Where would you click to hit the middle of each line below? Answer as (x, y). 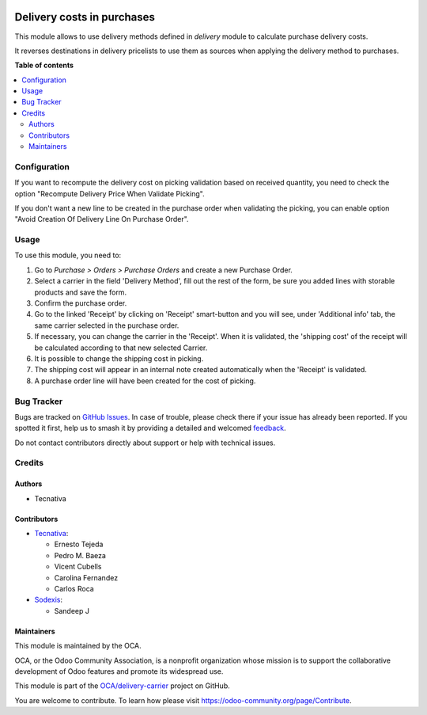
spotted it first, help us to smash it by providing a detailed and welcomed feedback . (150, 428)
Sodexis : (49, 600)
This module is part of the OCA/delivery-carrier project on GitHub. (123, 686)
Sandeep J (72, 610)
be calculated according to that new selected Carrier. (121, 348)
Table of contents (44, 65)
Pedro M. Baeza (80, 555)
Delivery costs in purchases (85, 17)
